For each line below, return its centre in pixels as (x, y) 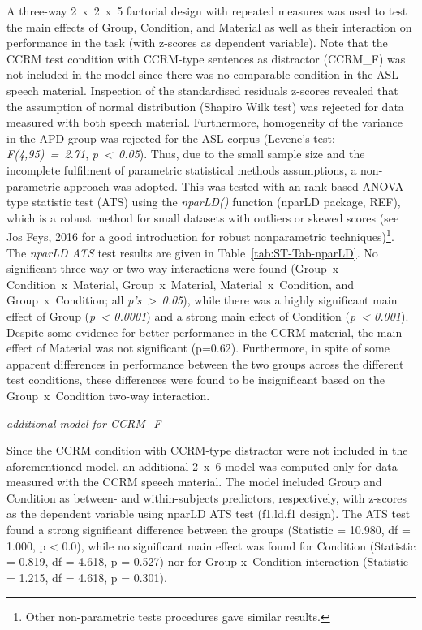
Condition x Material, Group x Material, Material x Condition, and (181, 284)
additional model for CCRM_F (84, 423)
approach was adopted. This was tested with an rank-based (211, 186)
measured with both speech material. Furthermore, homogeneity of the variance (205, 122)
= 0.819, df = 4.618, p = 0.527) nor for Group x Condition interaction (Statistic (208, 561)
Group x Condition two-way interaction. (108, 395)
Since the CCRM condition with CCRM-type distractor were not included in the (207, 450)
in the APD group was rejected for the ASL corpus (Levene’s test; (171, 138)
